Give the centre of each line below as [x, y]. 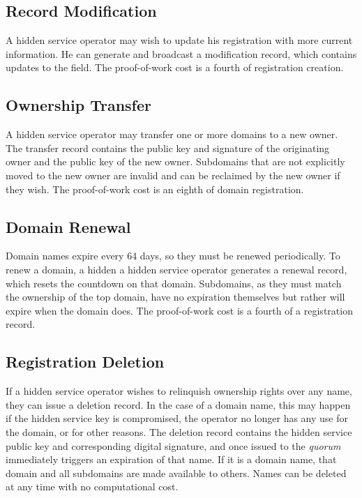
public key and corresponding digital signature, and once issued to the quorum [173, 445]
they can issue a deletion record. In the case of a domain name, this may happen [178, 404]
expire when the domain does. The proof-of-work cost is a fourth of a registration [179, 310]
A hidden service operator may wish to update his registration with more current [179, 40]
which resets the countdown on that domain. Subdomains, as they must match [174, 283]
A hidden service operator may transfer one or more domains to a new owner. [172, 134]
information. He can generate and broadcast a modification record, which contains [181, 53]
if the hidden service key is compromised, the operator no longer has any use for [177, 418]
